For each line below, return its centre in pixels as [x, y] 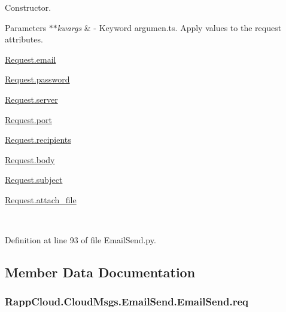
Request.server [31, 99]
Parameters [26, 27]
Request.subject [34, 180]
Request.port [28, 119]
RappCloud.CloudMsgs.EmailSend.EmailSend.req [127, 302]
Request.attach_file [41, 199]
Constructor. [28, 7]
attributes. [24, 39]
